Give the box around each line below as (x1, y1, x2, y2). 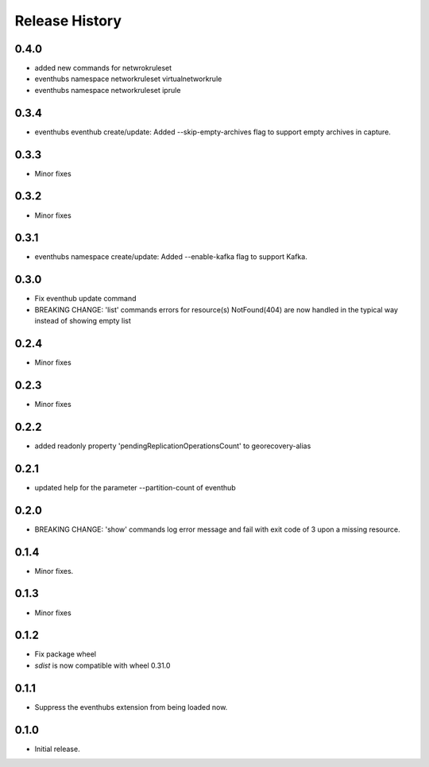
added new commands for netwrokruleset (34, 64, 172, 73)
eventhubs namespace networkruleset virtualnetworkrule (34, 74, 222, 83)
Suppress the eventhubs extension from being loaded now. (34, 702, 228, 711)
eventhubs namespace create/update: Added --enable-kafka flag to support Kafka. (34, 252, 307, 261)
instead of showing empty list (34, 316, 131, 326)
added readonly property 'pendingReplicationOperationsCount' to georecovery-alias (34, 441, 311, 451)
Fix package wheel (34, 649, 97, 659)
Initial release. (34, 744, 80, 753)
